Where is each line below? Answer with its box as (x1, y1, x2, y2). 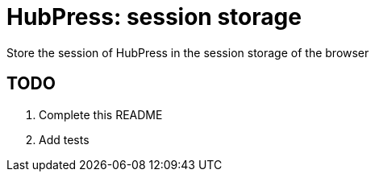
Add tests (39, 132, 90, 147)
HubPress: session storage (6, 3, 302, 31)
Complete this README (39, 107, 163, 122)
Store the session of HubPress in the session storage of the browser (6, 45, 369, 60)
